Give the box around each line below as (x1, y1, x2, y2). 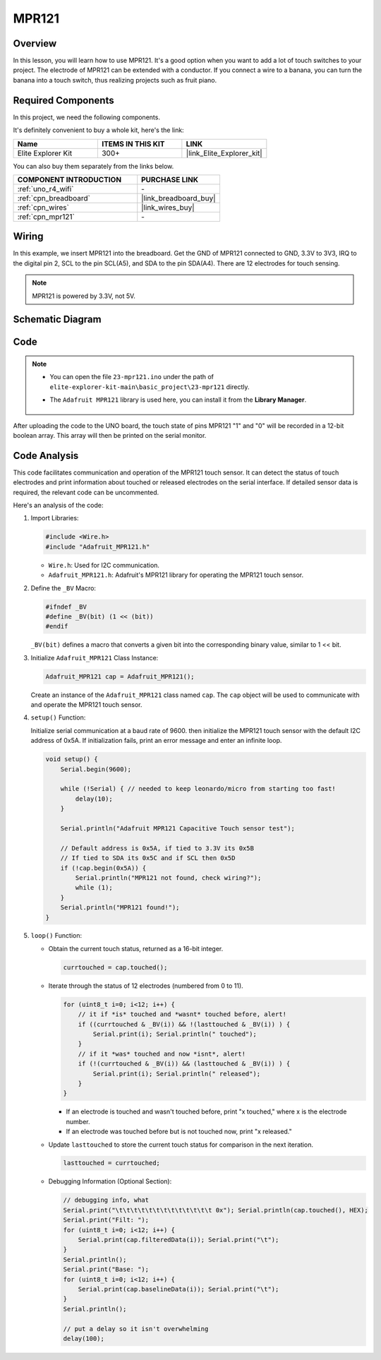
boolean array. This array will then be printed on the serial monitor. (13, 431, 207, 439)
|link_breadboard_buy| (141, 193, 216, 203)
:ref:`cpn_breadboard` (17, 193, 91, 203)
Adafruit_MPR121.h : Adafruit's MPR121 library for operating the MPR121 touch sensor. (48, 571, 304, 579)
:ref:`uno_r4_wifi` (17, 184, 74, 193)
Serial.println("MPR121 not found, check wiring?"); (75, 873, 262, 882)
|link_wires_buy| (141, 202, 195, 212)
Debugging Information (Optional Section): (48, 1177, 172, 1186)
